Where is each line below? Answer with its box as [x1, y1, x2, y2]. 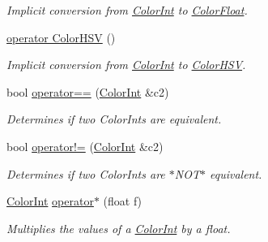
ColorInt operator [6, 192, 94, 210]
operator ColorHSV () [6, 28, 116, 45]
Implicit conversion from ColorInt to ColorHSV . [6, 56, 246, 73]
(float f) [103, 192, 143, 210]
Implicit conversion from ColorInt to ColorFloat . [6, 2, 248, 18]
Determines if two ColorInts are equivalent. [6, 110, 222, 127]
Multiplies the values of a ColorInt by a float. [6, 219, 231, 236]
